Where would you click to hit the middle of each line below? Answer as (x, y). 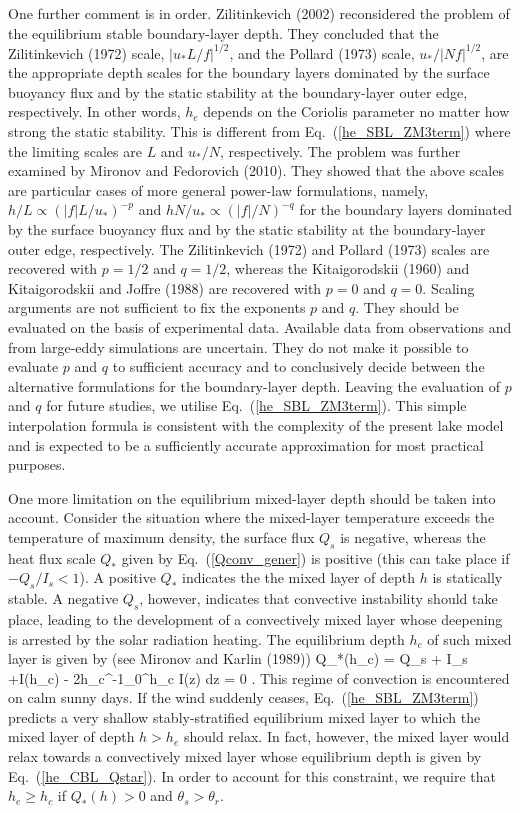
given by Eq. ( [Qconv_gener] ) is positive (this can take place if (315, 557)
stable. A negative (63, 598)
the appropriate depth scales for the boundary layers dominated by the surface (249, 72)
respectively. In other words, (94, 111)
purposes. (37, 464)
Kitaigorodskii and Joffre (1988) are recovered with (165, 287)
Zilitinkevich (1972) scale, (86, 52)
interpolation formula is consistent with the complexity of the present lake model (256, 424)
